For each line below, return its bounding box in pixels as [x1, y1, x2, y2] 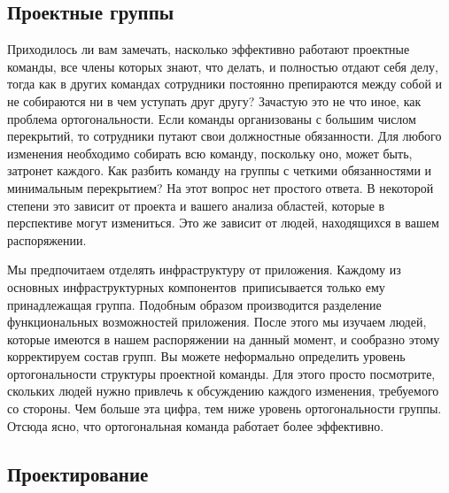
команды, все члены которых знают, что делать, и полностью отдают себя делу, [7, 57, 438, 75]
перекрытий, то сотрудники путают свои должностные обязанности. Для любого [7, 127, 442, 145]
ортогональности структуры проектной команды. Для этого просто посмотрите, [7, 364, 436, 382]
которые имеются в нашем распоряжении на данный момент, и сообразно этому [7, 329, 440, 348]
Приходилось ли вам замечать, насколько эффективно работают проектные [7, 40, 410, 58]
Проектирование [7, 459, 149, 487]
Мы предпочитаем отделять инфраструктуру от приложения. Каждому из [7, 260, 401, 279]
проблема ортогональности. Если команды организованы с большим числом [7, 109, 416, 127]
